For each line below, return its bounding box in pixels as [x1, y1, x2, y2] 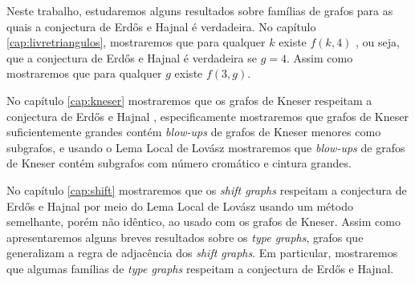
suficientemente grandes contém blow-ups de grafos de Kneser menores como [6, 123, 381, 140]
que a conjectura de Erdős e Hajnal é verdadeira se [6, 49, 257, 66]
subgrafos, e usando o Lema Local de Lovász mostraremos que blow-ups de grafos [6, 139, 405, 155]
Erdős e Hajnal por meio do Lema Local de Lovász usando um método [6, 197, 353, 214]
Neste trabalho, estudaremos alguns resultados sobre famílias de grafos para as [6, 2, 393, 18]
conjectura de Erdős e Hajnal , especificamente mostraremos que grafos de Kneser [6, 107, 409, 124]
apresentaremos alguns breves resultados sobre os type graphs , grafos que [6, 228, 364, 245]
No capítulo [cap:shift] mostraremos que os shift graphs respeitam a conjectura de [6, 181, 407, 198]
